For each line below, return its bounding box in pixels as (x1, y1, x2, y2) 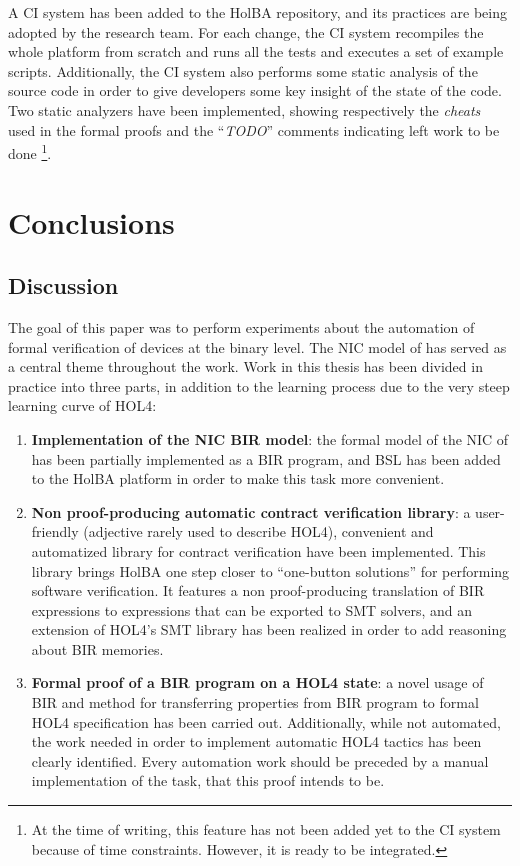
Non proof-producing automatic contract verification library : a (31, 501, 471, 522)
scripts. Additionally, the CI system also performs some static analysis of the (8, 60, 478, 81)
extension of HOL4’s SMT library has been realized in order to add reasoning (31, 619, 507, 640)
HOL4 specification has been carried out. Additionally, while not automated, (31, 711, 501, 732)
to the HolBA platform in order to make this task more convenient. (31, 468, 445, 489)
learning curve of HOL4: (8, 395, 157, 416)
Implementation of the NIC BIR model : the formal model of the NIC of (31, 428, 509, 449)
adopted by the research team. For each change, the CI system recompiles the (8, 21, 484, 42)
